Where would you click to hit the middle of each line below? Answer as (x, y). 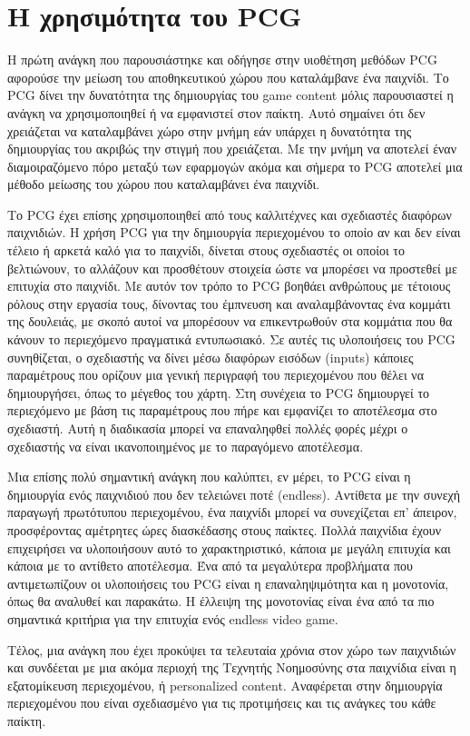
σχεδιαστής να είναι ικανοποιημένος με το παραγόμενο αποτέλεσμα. (186, 446)
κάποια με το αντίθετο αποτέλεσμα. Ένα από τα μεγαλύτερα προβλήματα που (210, 566)
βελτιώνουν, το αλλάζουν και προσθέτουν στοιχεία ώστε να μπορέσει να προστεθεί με (232, 268)
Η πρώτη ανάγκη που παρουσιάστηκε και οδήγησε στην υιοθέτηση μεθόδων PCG (222, 60)
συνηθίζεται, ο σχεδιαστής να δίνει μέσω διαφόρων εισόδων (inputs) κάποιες (211, 357)
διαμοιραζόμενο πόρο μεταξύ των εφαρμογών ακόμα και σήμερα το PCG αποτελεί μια (235, 166)
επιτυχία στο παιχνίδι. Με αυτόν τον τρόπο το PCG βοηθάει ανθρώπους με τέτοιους (229, 286)
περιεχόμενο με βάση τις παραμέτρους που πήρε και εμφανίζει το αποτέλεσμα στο (222, 410)
